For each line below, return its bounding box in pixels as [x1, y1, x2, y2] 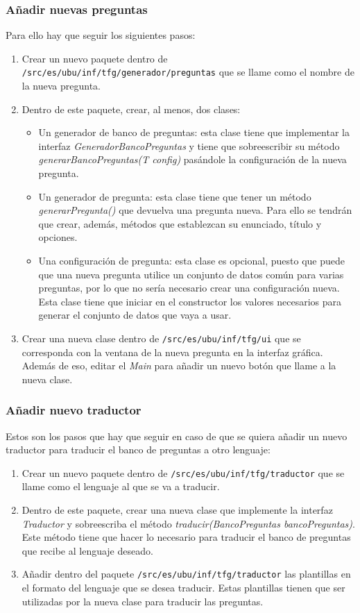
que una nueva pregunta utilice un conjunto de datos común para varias [38, 267, 344, 281]
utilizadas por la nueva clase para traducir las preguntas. [22, 594, 264, 608]
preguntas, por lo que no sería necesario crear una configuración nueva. [38, 280, 340, 295]
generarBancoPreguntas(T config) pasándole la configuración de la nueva [38, 152, 347, 167]
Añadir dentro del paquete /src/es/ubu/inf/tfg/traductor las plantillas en [22, 566, 351, 581]
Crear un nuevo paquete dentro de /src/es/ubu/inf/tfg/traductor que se [22, 465, 345, 480]
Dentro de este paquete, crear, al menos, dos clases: [22, 101, 241, 116]
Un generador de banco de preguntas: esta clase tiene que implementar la [38, 125, 350, 140]
